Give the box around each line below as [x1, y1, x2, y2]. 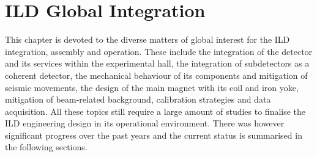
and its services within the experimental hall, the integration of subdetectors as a [5, 57, 310, 70]
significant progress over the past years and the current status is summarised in [5, 128, 302, 141]
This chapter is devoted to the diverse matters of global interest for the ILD [5, 33, 290, 46]
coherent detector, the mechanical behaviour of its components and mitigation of [5, 68, 308, 81]
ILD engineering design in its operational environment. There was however [5, 117, 285, 130]
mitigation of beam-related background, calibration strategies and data [5, 93, 271, 106]
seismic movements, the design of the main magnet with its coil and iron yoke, [5, 81, 299, 93]
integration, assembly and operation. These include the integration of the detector [5, 45, 313, 57]
